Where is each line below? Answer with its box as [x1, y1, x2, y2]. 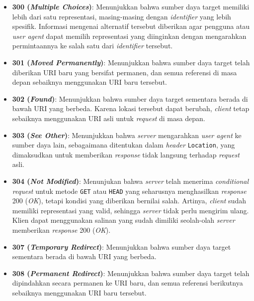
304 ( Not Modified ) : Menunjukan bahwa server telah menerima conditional [12, 175, 249, 186]
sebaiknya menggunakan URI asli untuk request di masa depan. [12, 113, 205, 123]
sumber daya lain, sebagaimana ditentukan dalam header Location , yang [12, 140, 235, 150]
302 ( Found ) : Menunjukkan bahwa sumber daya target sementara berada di [12, 93, 248, 104]
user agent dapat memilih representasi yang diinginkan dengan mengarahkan [12, 30, 247, 41]
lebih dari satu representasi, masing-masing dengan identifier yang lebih [12, 11, 231, 21]
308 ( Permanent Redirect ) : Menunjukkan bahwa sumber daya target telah [12, 268, 250, 278]
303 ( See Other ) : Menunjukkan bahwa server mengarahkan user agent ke [12, 130, 242, 140]
